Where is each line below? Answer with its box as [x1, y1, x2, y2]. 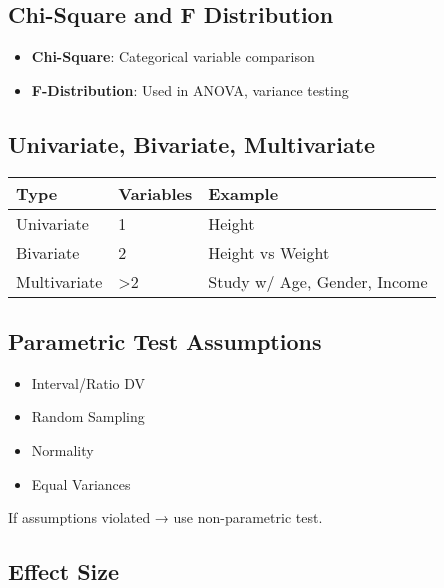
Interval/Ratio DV [31, 372, 146, 393]
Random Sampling [31, 406, 145, 427]
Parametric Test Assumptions [8, 325, 322, 356]
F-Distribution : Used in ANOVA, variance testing [31, 79, 349, 100]
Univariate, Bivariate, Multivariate [8, 128, 376, 159]
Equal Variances [31, 473, 131, 494]
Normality [31, 439, 94, 460]
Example [208, 181, 279, 205]
